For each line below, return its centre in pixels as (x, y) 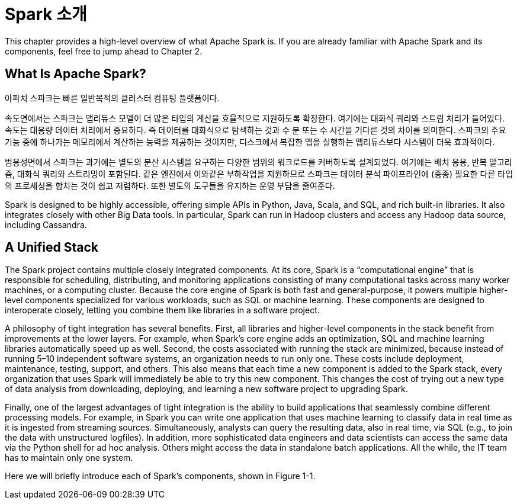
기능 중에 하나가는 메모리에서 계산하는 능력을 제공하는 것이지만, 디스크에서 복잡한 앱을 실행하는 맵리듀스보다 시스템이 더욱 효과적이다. (250, 142)
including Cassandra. (46, 224)
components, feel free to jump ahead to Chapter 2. (104, 51)
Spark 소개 (46, 14)
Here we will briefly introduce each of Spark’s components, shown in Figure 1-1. (160, 476)
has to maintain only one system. (69, 458)
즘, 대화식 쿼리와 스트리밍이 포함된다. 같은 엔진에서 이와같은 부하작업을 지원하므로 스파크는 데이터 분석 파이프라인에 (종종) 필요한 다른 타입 (259, 174)
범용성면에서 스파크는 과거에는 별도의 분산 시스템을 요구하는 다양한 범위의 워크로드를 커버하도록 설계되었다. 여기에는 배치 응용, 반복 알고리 (258, 162)
